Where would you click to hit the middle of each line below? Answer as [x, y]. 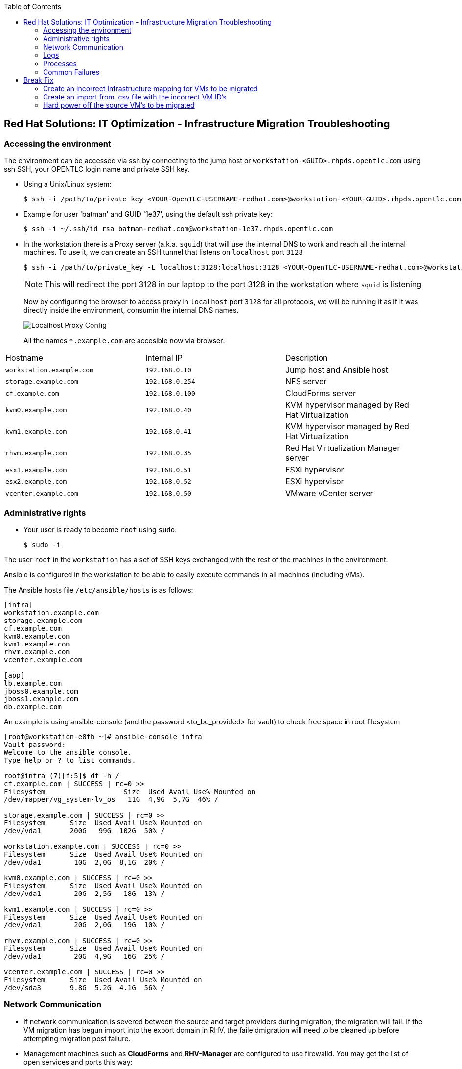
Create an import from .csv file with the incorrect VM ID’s [135, 97]
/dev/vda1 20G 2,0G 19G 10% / [84, 925]
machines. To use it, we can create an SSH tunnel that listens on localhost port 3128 [163, 252]
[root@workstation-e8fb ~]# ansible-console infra [103, 736]
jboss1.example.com [41, 699]
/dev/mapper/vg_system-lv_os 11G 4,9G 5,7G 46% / [111, 799]
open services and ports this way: [78, 1062]
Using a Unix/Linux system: [68, 184]
